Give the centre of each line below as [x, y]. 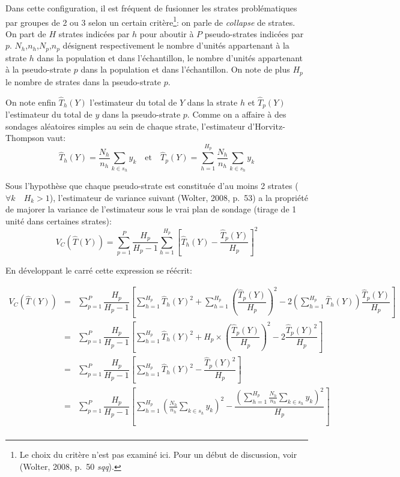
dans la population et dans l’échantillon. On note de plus [185, 69]
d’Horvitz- [266, 126]
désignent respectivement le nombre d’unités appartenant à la [176, 45]
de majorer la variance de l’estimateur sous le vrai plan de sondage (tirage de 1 [151, 209]
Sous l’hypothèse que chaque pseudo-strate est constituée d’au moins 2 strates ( [152, 185]
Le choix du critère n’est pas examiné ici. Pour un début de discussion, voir [158, 454]
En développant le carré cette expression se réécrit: [99, 270]
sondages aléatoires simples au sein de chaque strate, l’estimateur [125, 126]
